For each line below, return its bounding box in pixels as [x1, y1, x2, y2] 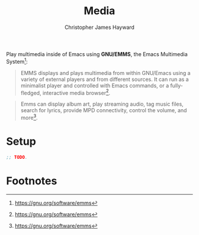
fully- [170, 81, 184, 89]
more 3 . [20, 113, 38, 121]
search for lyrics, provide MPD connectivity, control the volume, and [20, 107, 187, 114]
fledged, [20, 89, 41, 96]
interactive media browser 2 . [42, 88, 111, 96]
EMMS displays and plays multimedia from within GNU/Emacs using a [20, 69, 191, 76]
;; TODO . [6, 154, 28, 160]
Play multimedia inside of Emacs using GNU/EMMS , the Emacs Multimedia [6, 50, 188, 57]
